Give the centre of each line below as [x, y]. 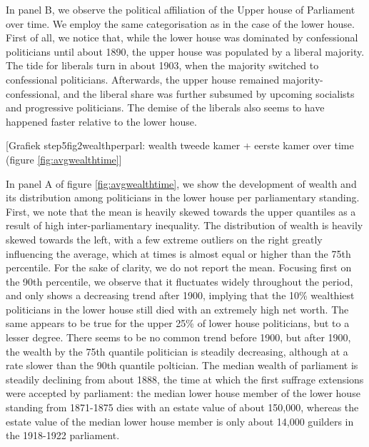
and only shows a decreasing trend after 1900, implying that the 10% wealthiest [180, 295]
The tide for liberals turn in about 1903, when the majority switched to [162, 65]
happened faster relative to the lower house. [101, 121]
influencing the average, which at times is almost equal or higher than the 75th [178, 253]
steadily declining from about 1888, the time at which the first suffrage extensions [185, 379]
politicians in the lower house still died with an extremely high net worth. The [177, 309]
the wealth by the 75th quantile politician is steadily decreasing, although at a [177, 351]
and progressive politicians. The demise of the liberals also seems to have [165, 107]
